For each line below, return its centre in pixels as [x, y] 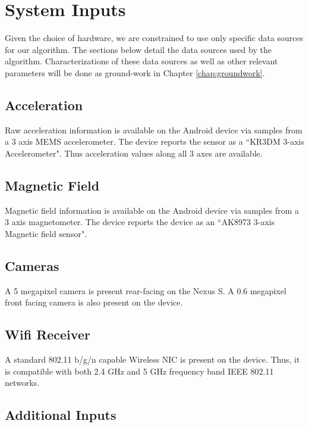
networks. [22, 383]
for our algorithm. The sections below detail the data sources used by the [138, 49]
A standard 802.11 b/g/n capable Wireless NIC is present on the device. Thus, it [152, 359]
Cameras [32, 265]
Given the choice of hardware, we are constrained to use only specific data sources [154, 38]
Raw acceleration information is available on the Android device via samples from [154, 130]
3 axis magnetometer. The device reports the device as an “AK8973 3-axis [140, 222]
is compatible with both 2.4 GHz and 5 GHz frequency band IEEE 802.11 [139, 371]
